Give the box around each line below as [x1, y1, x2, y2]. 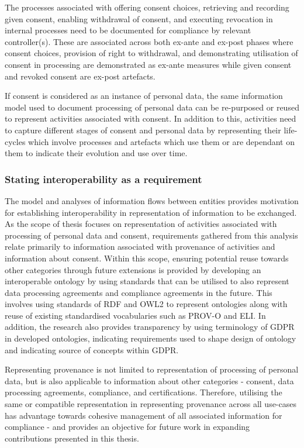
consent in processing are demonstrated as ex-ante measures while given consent [5, 58, 292, 70]
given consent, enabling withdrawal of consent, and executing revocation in [5, 12, 273, 25]
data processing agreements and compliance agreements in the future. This [5, 286, 272, 298]
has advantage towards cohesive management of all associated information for [5, 409, 282, 421]
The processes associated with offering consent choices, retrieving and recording [5, 1, 289, 13]
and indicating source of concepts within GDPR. [5, 343, 179, 356]
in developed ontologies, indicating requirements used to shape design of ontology [5, 332, 296, 344]
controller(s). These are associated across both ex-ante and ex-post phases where [5, 35, 293, 47]
